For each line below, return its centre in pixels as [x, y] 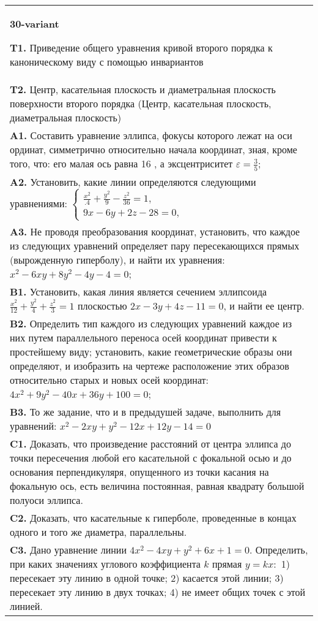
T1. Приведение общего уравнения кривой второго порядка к [141, 48]
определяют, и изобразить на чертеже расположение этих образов [150, 366]
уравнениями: [39, 203]
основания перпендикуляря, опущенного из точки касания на [139, 472]
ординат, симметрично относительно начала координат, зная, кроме [153, 149]
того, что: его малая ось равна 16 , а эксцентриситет [121, 163]
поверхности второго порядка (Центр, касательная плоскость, [141, 103]
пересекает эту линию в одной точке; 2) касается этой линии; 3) [147, 578]
